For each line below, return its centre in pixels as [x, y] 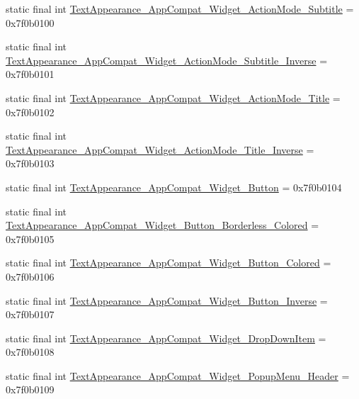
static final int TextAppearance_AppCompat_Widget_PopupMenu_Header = [178, 375]
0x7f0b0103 [30, 163]
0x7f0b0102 [30, 112]
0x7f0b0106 [30, 276]
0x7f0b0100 [30, 22]
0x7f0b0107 [30, 314]
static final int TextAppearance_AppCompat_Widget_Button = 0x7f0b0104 [174, 187]
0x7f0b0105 [30, 238]
